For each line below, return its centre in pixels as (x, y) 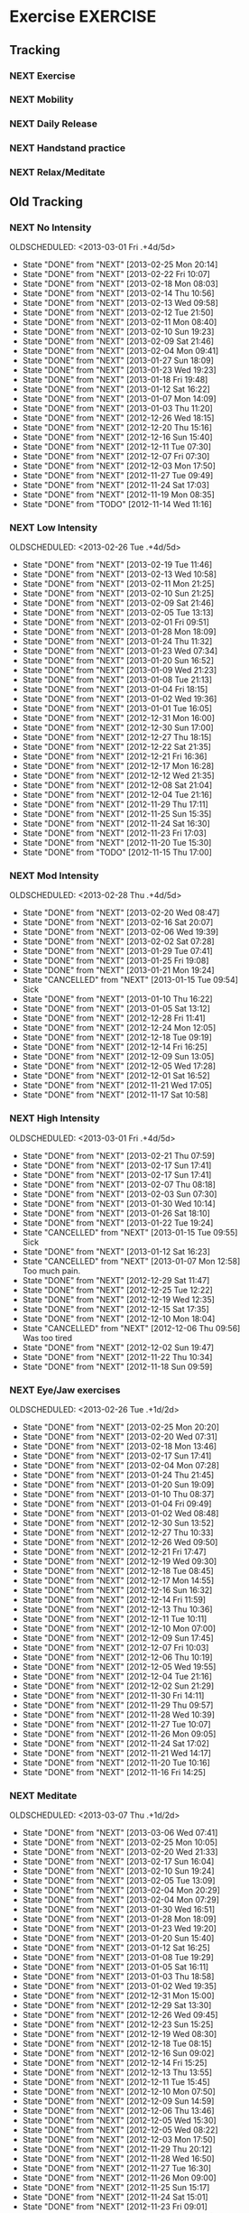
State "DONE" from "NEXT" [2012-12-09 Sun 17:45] (118, 1638)
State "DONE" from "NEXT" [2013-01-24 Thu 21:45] (118, 1475)
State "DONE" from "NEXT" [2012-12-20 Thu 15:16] (117, 427)
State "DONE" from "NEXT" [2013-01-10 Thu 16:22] (118, 999)
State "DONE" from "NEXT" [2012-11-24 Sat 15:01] (115, 2197)
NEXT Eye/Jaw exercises (65, 1390)
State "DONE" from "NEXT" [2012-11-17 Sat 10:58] (115, 1095)
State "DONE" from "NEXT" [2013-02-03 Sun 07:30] (120, 1194)
